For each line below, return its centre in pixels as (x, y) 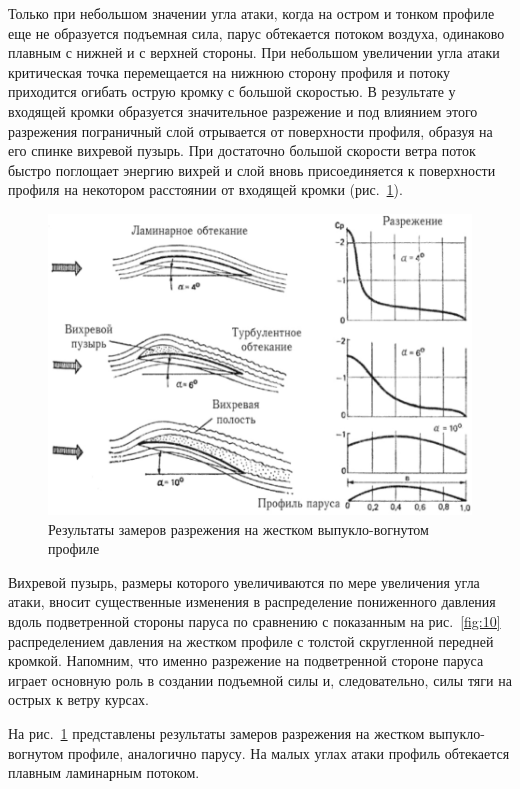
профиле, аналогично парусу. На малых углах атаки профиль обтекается (288, 752)
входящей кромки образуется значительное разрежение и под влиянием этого (243, 110)
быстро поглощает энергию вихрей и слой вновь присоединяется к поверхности (252, 169)
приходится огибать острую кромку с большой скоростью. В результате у (232, 91)
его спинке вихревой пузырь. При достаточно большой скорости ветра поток (242, 150)
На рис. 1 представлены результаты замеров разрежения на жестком (216, 732)
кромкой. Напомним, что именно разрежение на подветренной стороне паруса (246, 660)
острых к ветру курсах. (78, 699)
